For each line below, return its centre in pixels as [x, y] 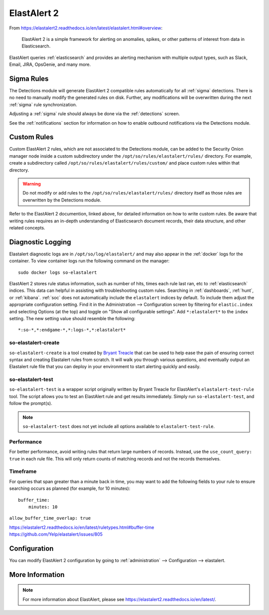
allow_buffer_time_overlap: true [50, 518]
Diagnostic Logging [40, 242]
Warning [32, 184]
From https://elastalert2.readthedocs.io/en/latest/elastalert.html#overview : [86, 28]
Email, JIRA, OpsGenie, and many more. [50, 64]
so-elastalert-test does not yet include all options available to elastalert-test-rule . [119, 426]
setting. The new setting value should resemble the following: [72, 319]
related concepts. [27, 228]
